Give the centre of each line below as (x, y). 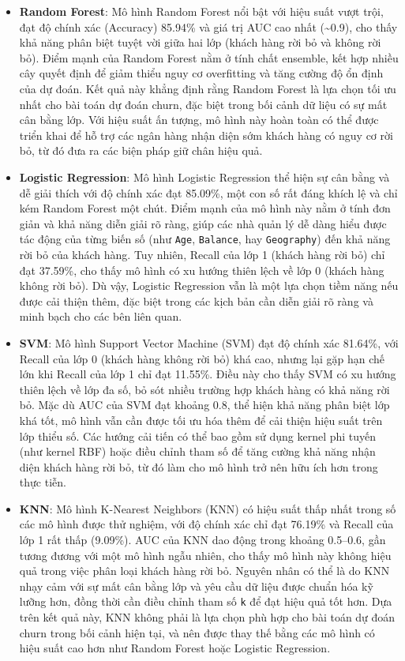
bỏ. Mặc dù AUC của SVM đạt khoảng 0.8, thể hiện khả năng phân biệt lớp (204, 405)
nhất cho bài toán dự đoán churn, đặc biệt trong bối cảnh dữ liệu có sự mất (203, 104)
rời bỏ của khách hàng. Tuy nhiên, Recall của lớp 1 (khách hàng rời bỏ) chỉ (202, 254)
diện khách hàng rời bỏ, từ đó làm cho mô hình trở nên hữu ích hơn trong (199, 466)
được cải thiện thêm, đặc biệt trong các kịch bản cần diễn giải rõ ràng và (196, 300)
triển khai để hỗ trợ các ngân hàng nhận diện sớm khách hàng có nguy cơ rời (206, 135)
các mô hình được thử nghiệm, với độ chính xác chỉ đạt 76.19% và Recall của (206, 524)
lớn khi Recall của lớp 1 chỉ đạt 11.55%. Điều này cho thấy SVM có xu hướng (208, 374)
